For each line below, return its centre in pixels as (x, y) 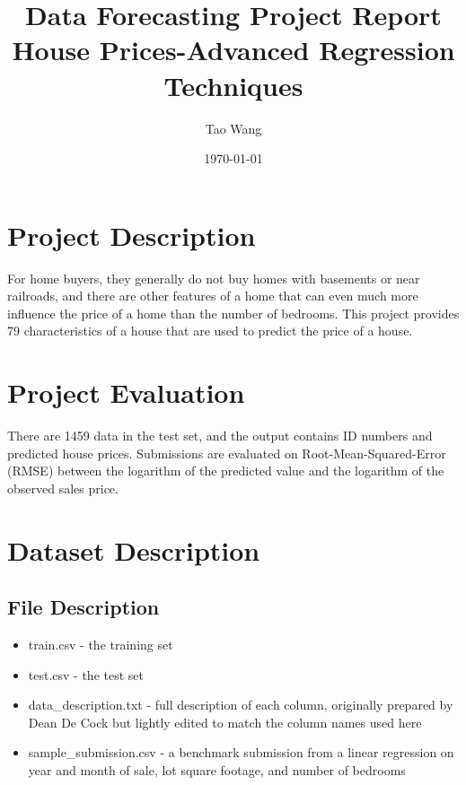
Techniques (233, 85)
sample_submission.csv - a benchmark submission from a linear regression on (241, 752)
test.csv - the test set (86, 674)
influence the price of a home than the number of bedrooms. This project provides (233, 313)
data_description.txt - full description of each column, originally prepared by (241, 705)
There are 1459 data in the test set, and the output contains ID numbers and (220, 436)
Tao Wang (233, 128)
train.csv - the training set (101, 645)
